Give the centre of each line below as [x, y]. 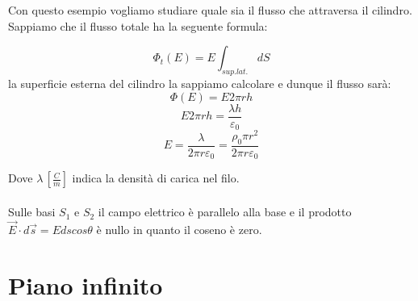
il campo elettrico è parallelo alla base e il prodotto [225, 212]
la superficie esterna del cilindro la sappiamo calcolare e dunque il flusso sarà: [200, 83]
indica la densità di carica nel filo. [156, 178]
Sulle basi [32, 212]
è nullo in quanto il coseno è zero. [179, 229]
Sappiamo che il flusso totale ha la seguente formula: [138, 25]
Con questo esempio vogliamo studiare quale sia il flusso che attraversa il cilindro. [210, 10]
